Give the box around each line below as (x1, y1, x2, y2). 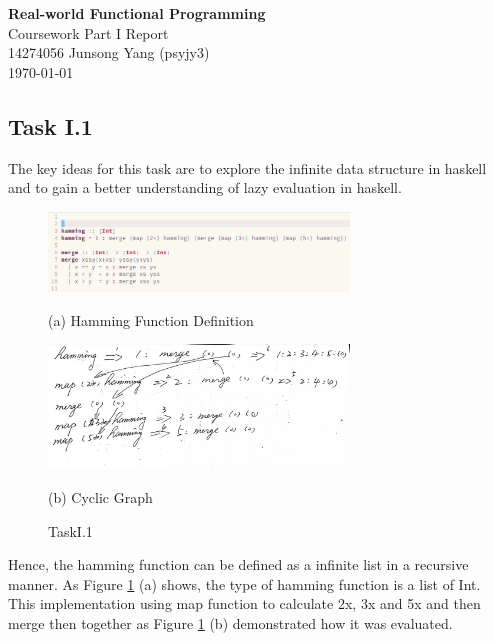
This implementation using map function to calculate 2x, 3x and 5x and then (8, 593, 481, 614)
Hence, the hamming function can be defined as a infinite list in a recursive (8, 554, 469, 575)
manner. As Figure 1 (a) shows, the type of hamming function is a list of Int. (8, 573, 481, 594)
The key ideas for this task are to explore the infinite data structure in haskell (8, 157, 487, 178)
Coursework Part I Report (8, 22, 169, 43)
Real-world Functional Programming (8, 3, 266, 23)
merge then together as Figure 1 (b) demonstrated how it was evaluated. (8, 612, 453, 633)
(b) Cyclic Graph (48, 486, 153, 507)
